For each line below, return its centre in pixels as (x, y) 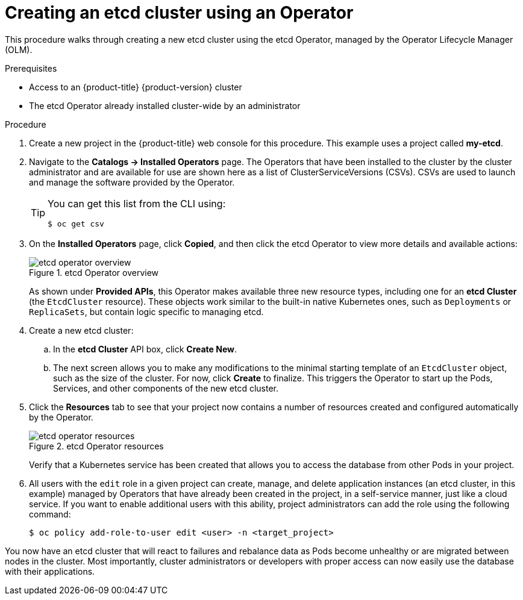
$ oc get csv (76, 223)
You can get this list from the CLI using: (137, 203)
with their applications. (50, 571)
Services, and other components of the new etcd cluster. (166, 388)
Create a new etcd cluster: (81, 330)
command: (50, 514)
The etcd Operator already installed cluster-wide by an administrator (165, 105)
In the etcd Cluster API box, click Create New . (145, 349)
